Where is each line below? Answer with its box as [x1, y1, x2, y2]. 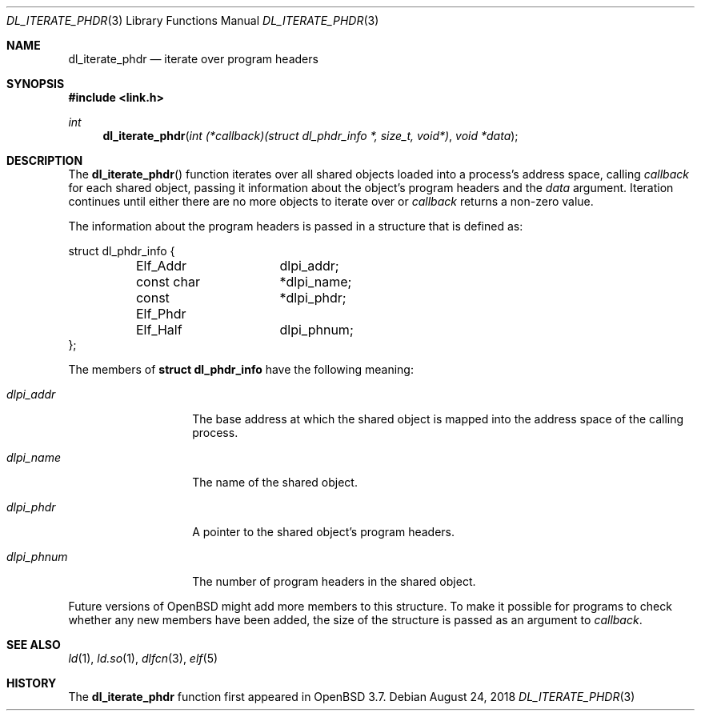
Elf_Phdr [135, 306, 186, 322]
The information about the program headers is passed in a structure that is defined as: [68, 219, 523, 233]
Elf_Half [135, 322, 182, 338]
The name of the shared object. [192, 475, 358, 489]
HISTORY [6, 676, 57, 690]
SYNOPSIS [6, 77, 65, 90]
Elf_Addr [135, 258, 187, 274]
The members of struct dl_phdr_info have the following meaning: [68, 363, 414, 376]
